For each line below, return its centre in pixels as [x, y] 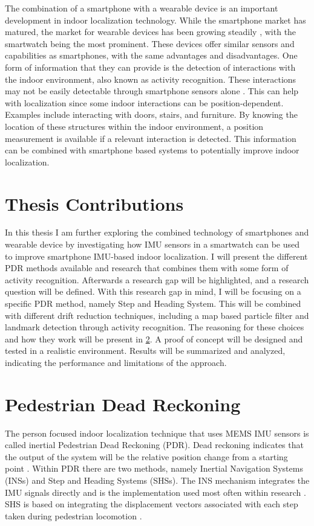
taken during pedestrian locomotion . [74, 515]
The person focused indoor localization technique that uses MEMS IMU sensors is [157, 433]
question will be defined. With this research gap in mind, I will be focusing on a [153, 291]
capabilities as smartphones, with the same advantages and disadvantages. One [151, 55]
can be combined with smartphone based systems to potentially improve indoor [152, 150]
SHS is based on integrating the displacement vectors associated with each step [152, 504]
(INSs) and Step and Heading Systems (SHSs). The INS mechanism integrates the [157, 480]
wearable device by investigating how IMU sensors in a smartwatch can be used [152, 244]
